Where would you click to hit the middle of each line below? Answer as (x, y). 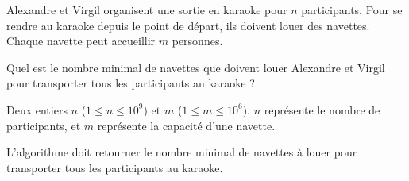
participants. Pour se (352, 10)
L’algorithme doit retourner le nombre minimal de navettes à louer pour (182, 152)
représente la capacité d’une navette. (186, 125)
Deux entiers (37, 109)
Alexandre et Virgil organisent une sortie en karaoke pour (147, 10)
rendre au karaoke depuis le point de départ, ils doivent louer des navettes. (188, 25)
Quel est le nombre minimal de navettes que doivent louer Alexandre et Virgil (196, 67)
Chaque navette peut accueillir (81, 41)
